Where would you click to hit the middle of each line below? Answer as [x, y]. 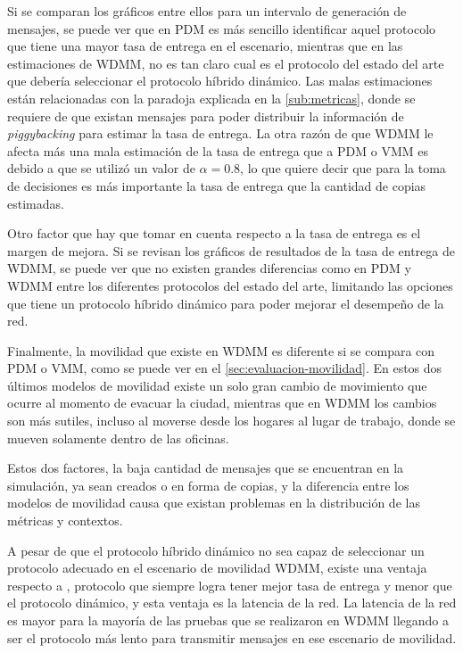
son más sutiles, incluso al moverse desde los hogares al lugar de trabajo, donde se [231, 421]
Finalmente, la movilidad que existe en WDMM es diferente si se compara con [221, 350]
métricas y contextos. [65, 521]
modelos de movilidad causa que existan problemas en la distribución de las [214, 503]
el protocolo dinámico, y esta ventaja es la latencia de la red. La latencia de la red [232, 603]
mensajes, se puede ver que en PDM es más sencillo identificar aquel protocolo [222, 28]
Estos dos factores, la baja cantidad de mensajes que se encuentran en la [206, 468]
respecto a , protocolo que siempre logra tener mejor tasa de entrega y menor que [230, 585]
